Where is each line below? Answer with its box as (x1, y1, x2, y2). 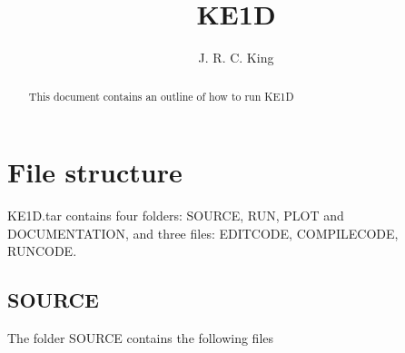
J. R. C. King (198, 48, 274, 67)
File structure (7, 153, 183, 191)
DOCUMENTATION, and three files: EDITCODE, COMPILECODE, (7, 223, 399, 242)
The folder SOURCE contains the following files (7, 328, 274, 348)
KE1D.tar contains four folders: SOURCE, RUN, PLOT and (7, 206, 344, 225)
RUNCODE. (7, 241, 77, 260)
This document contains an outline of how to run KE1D (28, 88, 294, 103)
